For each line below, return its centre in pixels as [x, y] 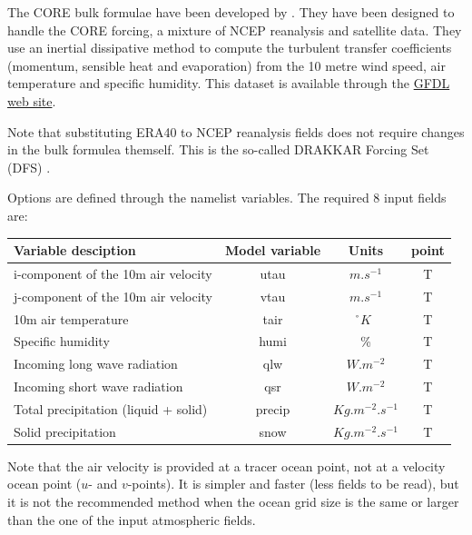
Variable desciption [75, 250]
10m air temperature [71, 318]
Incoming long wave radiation [96, 364]
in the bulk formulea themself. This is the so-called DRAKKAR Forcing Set [218, 149]
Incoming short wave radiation [98, 386]
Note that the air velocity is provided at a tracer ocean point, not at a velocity [226, 466]
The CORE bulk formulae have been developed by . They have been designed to [231, 12]
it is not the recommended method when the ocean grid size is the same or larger [233, 502]
